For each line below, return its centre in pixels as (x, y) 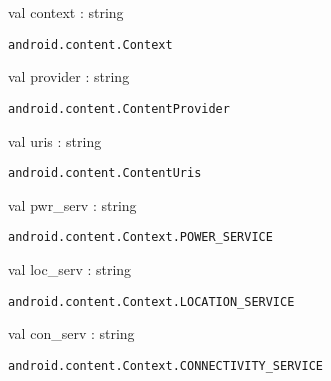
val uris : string (55, 140)
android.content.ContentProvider (119, 108)
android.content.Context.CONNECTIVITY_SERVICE (165, 365)
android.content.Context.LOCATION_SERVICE (151, 301)
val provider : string (69, 76)
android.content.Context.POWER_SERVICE (140, 237)
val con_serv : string (71, 333)
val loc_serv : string (70, 269)
